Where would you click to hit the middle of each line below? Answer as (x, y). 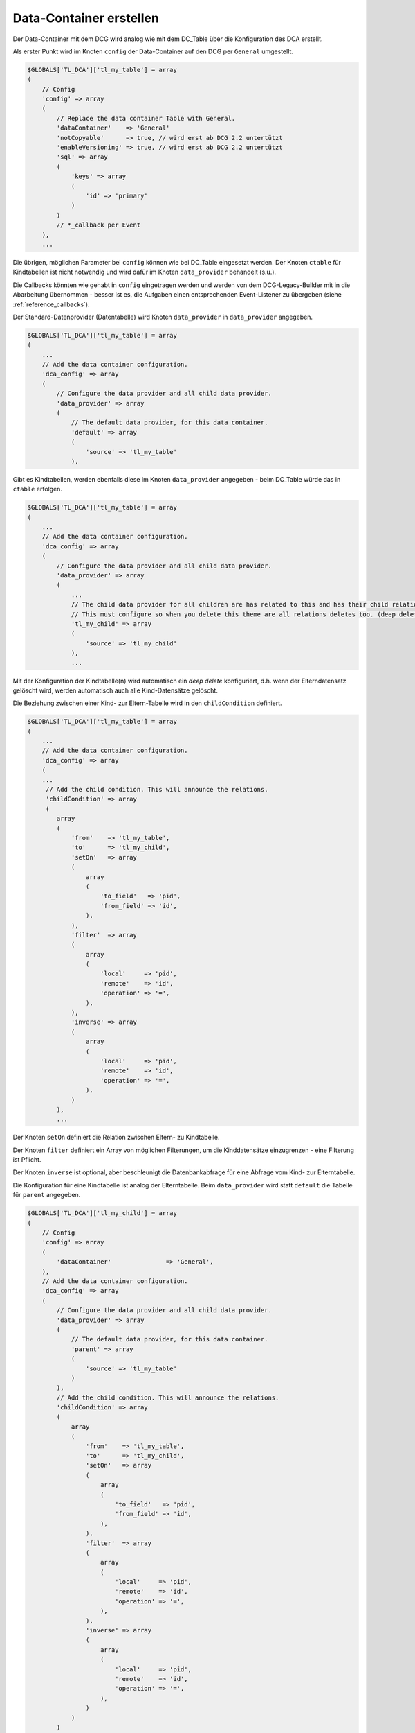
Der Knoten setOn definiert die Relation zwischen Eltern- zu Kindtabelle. (117, 1138)
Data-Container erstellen (86, 18)
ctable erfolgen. (37, 489)
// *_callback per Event (99, 225)
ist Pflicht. (27, 1160)
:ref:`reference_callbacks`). (51, 304)
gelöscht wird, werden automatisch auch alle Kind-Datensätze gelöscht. (115, 690)
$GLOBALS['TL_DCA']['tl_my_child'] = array (102, 1213)
